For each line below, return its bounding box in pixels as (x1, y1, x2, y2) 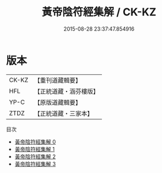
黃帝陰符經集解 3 (14, 160, 56, 167)
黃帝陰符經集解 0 (14, 138, 56, 145)
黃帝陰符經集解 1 (14, 145, 55, 152)
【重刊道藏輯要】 (34, 76, 81, 84)
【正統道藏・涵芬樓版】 (34, 87, 99, 95)
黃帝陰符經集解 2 (14, 153, 56, 160)
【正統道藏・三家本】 (34, 109, 93, 117)
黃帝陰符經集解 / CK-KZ (41, 5, 157, 19)
